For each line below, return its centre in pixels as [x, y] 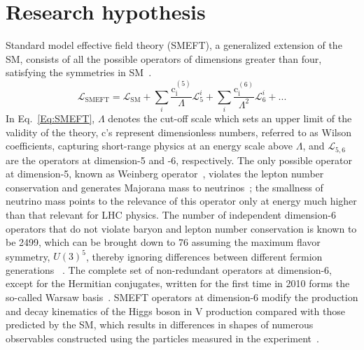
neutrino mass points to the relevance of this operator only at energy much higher [181, 201]
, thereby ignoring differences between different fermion [204, 256]
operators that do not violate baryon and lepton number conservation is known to [181, 228]
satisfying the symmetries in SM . [79, 72]
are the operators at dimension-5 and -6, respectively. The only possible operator [179, 160]
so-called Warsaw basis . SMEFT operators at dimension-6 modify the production [182, 297]
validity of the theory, [52, 132]
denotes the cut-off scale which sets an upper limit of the [230, 118]
